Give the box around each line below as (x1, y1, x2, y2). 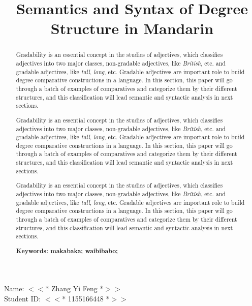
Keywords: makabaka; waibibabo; (16, 246, 118, 255)
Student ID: (4, 293, 41, 304)
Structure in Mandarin (50, 18, 214, 39)
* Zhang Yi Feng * (45, 283, 104, 294)
